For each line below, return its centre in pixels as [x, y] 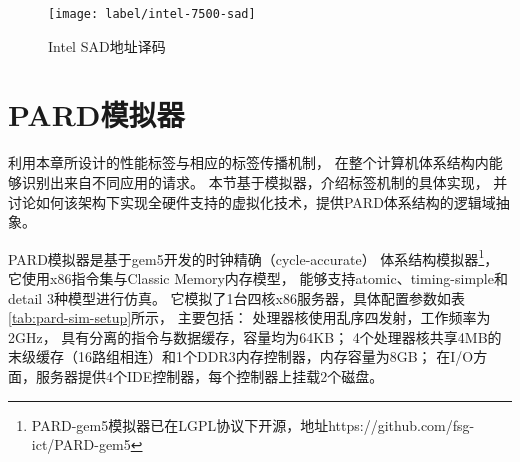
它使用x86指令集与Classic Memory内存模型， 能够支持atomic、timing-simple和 [258, 278]
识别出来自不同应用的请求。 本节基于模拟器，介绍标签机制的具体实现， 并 [264, 181]
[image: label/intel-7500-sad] [152, 14]
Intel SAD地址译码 [107, 45]
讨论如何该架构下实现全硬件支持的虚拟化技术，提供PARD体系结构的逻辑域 [252, 201]
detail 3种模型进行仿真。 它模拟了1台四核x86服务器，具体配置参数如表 [236, 297]
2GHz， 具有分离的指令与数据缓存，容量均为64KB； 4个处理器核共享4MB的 [255, 336]
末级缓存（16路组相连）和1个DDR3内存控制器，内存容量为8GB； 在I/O [241, 356]
